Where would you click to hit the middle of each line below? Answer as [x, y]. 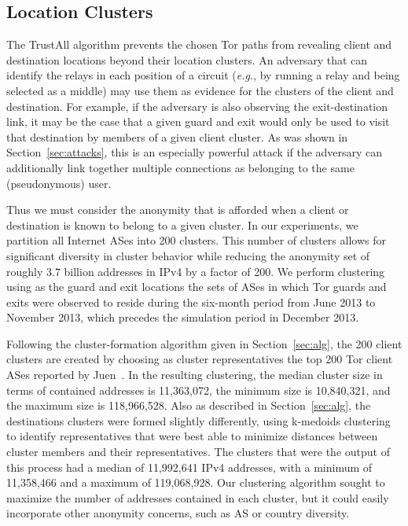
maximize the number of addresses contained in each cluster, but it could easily [198, 497]
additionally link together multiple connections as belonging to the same [180, 167]
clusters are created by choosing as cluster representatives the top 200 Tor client [200, 359]
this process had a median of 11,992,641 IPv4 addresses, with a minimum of [189, 467]
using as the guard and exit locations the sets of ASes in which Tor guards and [197, 287]
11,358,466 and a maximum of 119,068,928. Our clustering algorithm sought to [196, 482]
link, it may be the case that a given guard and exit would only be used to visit [198, 121]
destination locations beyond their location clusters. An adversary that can [187, 59]
